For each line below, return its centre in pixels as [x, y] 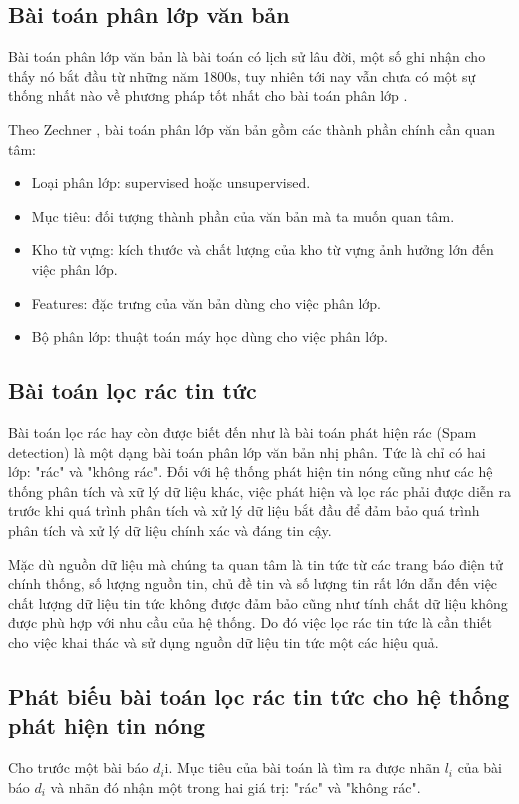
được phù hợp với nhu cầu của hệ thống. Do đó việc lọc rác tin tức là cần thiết [250, 622]
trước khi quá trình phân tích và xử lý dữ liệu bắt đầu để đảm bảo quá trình [244, 510]
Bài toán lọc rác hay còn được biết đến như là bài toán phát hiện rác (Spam [242, 431]
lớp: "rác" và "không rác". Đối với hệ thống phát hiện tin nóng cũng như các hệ [250, 471]
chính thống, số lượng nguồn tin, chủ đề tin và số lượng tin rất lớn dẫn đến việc [253, 583]
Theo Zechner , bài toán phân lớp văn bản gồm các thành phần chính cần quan [251, 128]
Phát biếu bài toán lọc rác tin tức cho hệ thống [259, 695]
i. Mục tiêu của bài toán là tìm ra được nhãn [302, 767]
